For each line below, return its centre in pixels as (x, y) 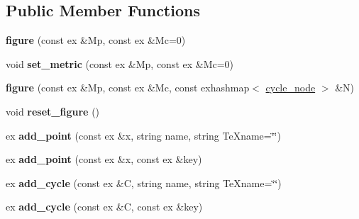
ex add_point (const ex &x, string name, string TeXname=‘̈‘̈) (143, 135)
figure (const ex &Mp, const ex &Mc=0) (96, 40)
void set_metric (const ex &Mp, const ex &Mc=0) (120, 63)
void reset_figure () (53, 111)
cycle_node (291, 88)
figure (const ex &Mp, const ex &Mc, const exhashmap (128, 88)
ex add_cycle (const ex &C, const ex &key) (104, 207)
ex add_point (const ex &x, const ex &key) (104, 159)
